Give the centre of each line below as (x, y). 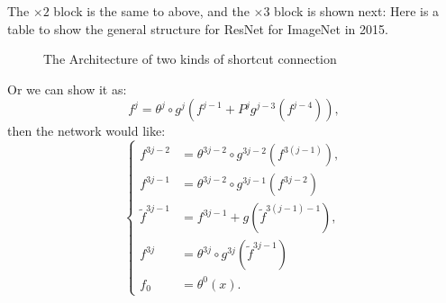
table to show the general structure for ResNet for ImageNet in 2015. (198, 28)
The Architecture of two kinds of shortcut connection (190, 59)
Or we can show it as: (67, 89)
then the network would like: (86, 131)
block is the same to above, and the (151, 11)
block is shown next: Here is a (357, 11)
